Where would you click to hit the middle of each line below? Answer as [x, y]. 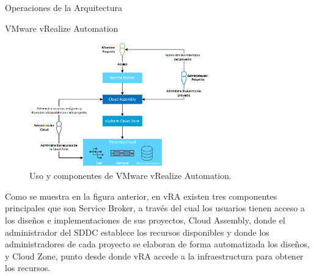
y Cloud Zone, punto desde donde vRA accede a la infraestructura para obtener [154, 256]
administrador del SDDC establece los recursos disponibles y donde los [137, 232]
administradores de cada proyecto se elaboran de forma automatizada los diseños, [157, 244]
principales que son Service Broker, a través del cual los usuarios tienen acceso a [155, 208]
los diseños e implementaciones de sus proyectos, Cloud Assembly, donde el [145, 220]
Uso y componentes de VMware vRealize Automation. [130, 176]
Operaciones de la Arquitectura [64, 7]
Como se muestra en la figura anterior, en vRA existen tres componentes [141, 196]
